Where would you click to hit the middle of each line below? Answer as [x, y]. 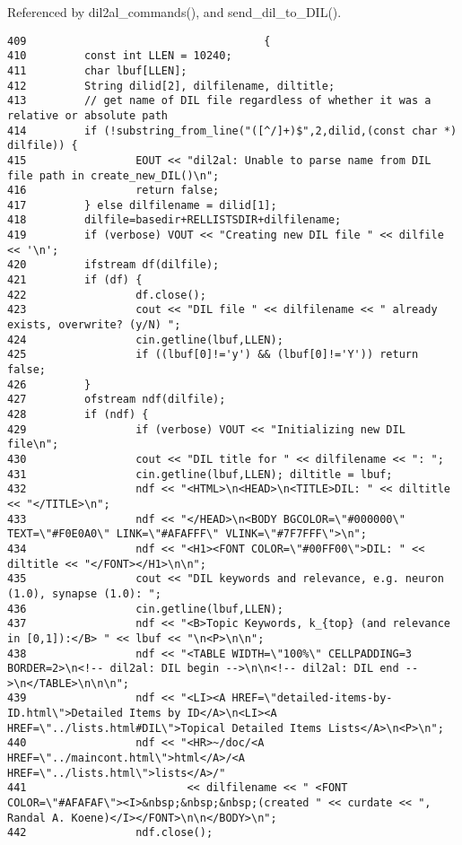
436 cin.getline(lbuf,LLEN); [145, 609]
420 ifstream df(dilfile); [113, 265]
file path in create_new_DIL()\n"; [113, 175]
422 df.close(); [107, 295]
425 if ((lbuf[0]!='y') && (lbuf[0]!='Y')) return [213, 355]
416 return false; [113, 191]
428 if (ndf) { [78, 414]
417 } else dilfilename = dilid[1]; [142, 205]
